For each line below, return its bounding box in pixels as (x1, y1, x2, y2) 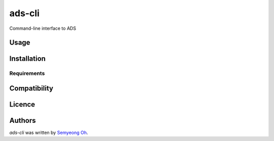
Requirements (9, 70, 45, 77)
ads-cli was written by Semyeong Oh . (9, 129, 88, 136)
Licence (9, 100, 36, 109)
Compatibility (9, 84, 53, 92)
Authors (9, 116, 36, 125)
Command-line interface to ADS (9, 25, 76, 31)
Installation (9, 55, 46, 63)
